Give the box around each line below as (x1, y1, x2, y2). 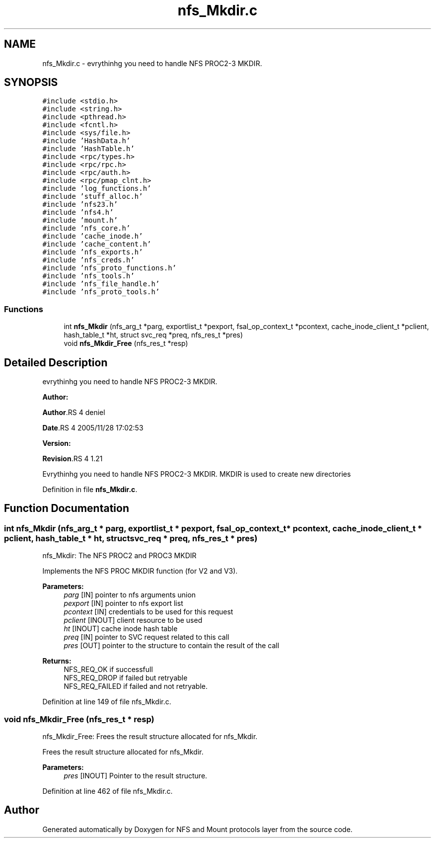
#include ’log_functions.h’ (42, 184, 151, 193)
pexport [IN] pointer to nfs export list (64, 599, 183, 608)
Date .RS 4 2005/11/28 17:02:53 (42, 423, 144, 432)
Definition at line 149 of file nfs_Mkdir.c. (42, 697, 171, 706)
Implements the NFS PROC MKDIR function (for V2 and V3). (42, 567, 238, 576)
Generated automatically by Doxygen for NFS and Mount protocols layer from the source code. (42, 825, 353, 834)
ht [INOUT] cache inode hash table (64, 624, 178, 633)
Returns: (42, 657, 72, 666)
